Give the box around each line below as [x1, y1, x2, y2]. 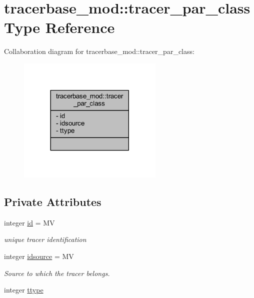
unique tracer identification [4, 234, 86, 244]
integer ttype [4, 284, 43, 295]
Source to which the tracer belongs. [4, 267, 110, 278]
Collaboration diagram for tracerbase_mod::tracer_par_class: [4, 46, 194, 56]
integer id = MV [4, 217, 55, 227]
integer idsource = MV [4, 251, 74, 261]
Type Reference [4, 17, 115, 37]
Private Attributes [4, 194, 101, 209]
